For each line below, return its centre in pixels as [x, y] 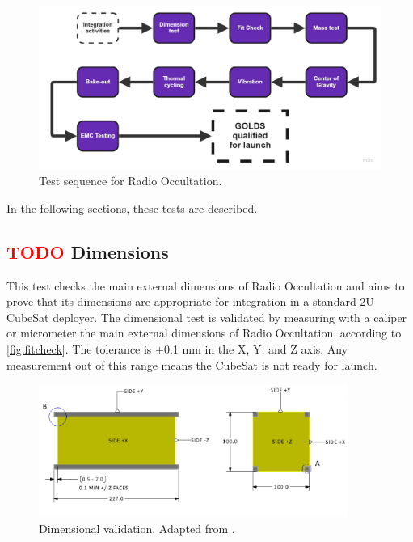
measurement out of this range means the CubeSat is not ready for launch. [192, 364]
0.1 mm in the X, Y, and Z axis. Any [256, 349]
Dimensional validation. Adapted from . [137, 528]
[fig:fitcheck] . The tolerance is [79, 349]
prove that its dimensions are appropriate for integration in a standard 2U [190, 301]
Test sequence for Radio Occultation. [131, 181]
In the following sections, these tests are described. [132, 207]
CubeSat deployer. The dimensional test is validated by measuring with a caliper [207, 317]
